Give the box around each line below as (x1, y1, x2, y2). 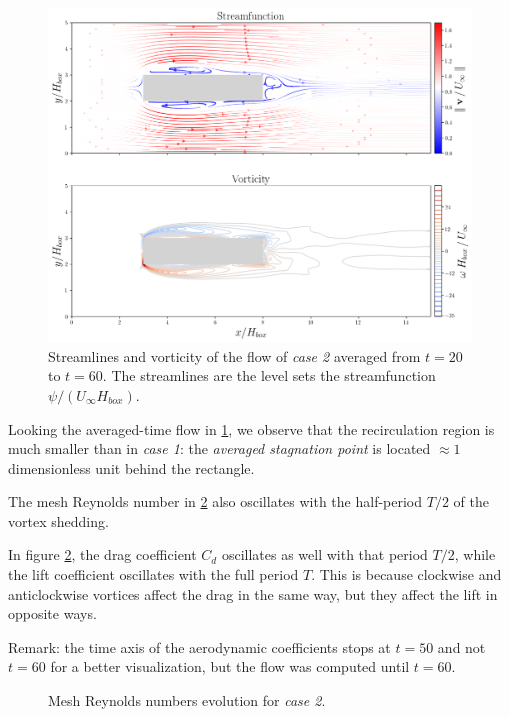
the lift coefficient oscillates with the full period (8, 564, 299, 585)
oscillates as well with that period (221, 544, 428, 565)
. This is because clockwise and (311, 564, 502, 585)
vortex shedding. (8, 510, 109, 531)
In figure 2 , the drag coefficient (8, 544, 197, 565)
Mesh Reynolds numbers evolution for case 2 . (48, 690, 326, 711)
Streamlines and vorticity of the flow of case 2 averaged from (48, 345, 421, 366)
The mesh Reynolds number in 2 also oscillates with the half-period (8, 491, 423, 512)
